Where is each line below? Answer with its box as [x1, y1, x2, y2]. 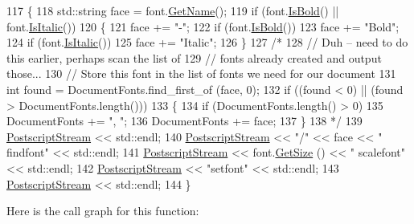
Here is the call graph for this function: [6, 202, 199, 219]
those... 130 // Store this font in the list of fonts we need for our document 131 [6, 65, 396, 82]
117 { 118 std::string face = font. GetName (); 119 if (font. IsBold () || [6, 2, 339, 18]
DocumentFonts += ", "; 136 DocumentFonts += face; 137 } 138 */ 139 [6, 112, 363, 129]
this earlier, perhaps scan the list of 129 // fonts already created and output [6, 49, 382, 66]
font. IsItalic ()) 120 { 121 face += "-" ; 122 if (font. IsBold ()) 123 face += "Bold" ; [6, 18, 400, 35]
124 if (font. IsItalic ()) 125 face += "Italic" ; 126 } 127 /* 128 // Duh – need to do [6, 34, 408, 51]
